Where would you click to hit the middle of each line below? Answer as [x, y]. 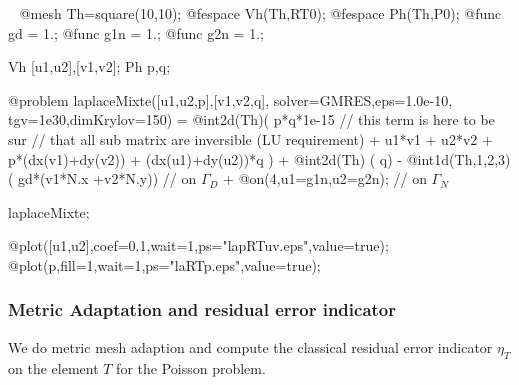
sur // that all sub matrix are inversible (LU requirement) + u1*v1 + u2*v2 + [250, 138]
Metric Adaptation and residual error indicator [202, 309]
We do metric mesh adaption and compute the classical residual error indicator [250, 346]
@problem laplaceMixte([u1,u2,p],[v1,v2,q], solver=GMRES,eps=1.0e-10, [230, 99]
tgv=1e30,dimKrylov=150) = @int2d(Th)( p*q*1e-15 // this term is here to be [251, 119]
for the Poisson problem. [191, 367]
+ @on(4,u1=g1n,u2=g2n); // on [325, 178]
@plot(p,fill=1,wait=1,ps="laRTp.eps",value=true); [164, 264]
